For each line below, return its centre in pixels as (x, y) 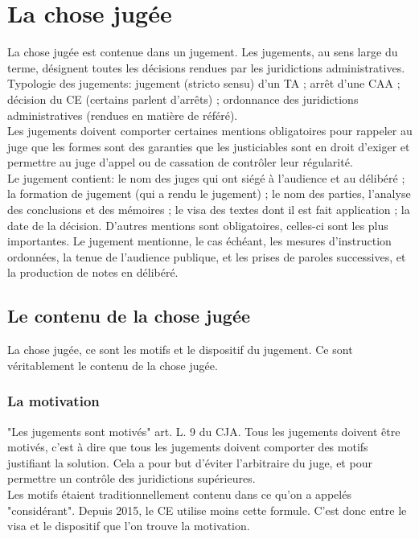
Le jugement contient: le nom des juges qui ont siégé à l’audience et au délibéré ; (206, 177)
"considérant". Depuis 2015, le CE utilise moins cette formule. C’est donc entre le (207, 510)
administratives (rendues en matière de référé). (123, 115)
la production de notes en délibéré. (93, 272)
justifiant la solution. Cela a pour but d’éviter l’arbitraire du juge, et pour (190, 462)
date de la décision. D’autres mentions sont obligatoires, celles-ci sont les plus (198, 225)
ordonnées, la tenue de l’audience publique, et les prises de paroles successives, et (207, 256)
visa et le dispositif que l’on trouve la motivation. (129, 526)
